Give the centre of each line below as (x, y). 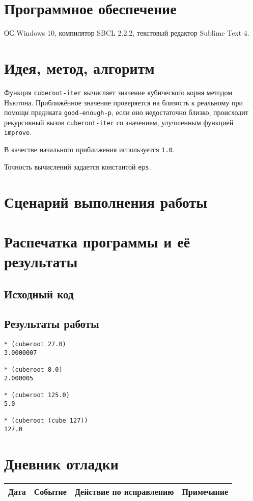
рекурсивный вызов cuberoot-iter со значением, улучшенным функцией (119, 122)
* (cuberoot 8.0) (33, 370)
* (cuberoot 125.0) (37, 395)
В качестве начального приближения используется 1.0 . (89, 149)
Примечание (205, 491)
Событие (50, 491)
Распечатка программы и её (97, 241)
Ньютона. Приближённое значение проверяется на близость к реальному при (124, 102)
